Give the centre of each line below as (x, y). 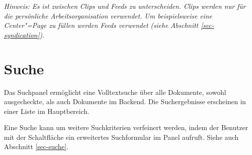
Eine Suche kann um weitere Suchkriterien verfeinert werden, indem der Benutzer (126, 127)
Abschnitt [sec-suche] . (36, 146)
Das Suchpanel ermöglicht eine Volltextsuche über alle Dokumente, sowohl (115, 92)
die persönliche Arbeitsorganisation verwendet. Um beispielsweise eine (108, 15)
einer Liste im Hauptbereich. (47, 111)
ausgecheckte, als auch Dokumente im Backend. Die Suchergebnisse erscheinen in (125, 101)
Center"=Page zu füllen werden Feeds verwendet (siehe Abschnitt (101, 25)
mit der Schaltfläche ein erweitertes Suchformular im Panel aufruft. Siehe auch (121, 137)
